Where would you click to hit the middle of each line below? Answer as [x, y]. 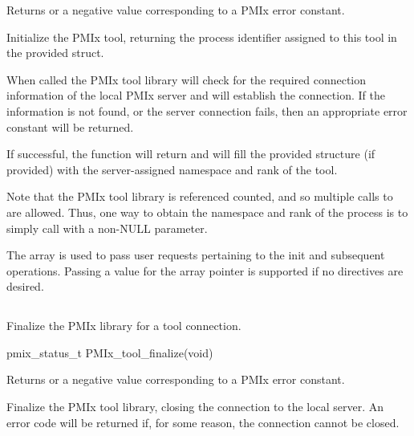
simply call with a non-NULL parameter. [107, 228]
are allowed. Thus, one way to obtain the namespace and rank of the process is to [207, 212]
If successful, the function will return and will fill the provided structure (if [191, 154]
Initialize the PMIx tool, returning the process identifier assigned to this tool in [202, 37]
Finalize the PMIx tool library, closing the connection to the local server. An [195, 407]
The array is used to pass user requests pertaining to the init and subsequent [196, 255]
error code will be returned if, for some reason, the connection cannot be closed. [203, 422]
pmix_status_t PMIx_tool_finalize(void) [110, 352]
